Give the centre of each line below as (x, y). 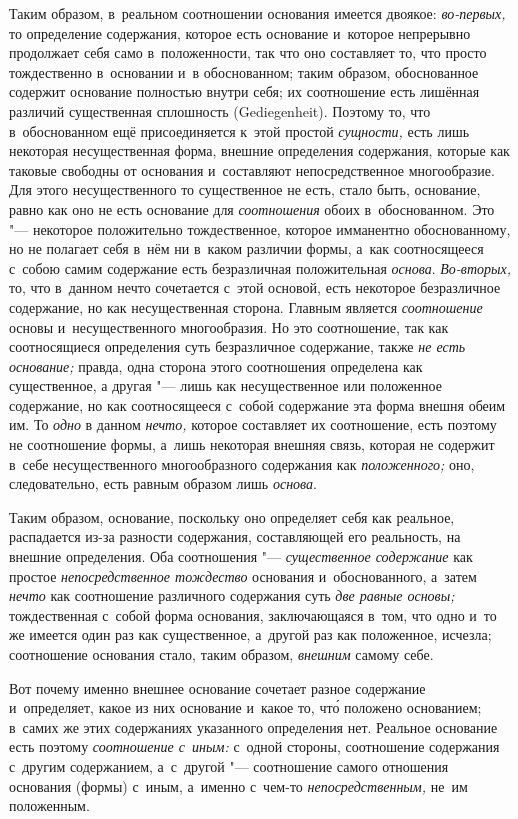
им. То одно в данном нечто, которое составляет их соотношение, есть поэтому (253, 424)
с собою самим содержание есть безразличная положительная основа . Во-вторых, (260, 267)
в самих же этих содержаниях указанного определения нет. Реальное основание (253, 726)
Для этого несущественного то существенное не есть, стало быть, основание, (245, 189)
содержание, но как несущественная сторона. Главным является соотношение (246, 306)
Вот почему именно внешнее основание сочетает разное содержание (217, 687)
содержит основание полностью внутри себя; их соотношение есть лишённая (244, 91)
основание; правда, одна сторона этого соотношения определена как (216, 365)
